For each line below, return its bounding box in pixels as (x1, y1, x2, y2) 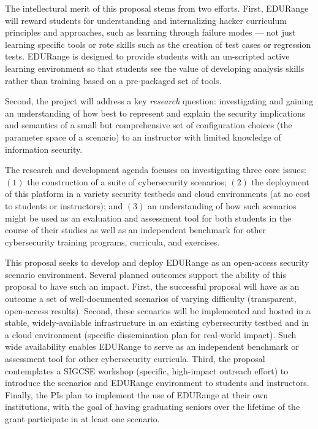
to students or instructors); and (5, 199, 123, 212)
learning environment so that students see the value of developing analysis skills (5, 61, 305, 74)
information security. (5, 142, 83, 155)
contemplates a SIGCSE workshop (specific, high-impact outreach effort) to (5, 364, 289, 377)
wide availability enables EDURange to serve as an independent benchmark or (5, 340, 299, 353)
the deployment (251, 175, 310, 188)
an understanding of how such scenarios (147, 199, 297, 212)
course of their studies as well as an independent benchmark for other (5, 223, 267, 236)
